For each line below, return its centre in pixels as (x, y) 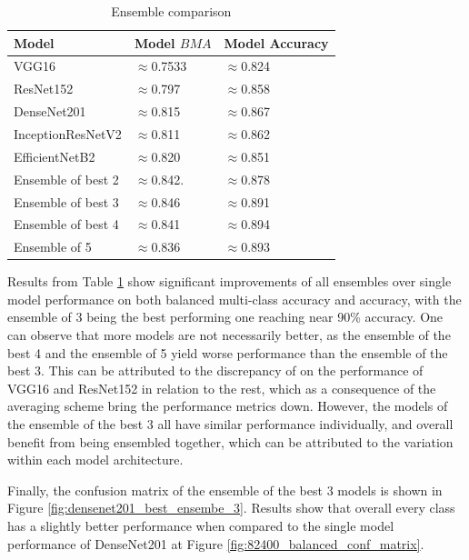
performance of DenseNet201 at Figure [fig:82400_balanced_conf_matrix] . (216, 543)
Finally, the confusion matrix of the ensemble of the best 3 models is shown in (225, 490)
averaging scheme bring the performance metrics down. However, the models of (228, 406)
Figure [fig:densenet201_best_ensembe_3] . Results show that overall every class (231, 508)
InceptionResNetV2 (68, 133)
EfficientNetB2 (55, 156)
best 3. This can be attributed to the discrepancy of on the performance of (215, 370)
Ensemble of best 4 (66, 224)
